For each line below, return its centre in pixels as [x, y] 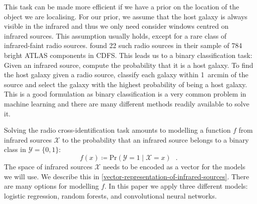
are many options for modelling [51, 186]
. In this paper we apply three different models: [176, 186]
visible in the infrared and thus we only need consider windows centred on [116, 26]
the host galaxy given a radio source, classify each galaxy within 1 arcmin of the [126, 75]
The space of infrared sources [48, 166]
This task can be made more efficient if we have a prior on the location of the [122, 6]
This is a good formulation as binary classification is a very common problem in [125, 94]
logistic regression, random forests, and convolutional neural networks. [110, 195]
